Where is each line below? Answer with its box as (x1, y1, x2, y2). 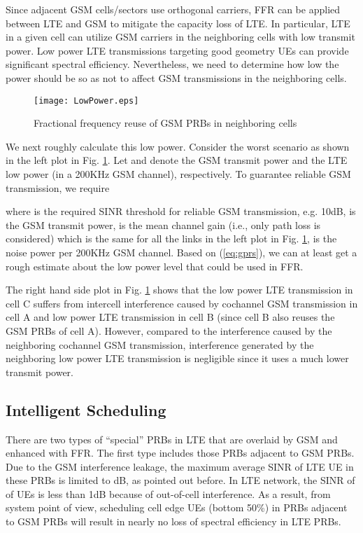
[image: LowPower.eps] (34, 95, 139, 106)
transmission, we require (6, 180, 110, 195)
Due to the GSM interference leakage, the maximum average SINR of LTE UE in (6, 459, 354, 473)
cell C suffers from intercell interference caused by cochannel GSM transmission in (6, 296, 358, 310)
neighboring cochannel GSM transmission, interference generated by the (6, 337, 314, 352)
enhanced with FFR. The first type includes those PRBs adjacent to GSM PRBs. (6, 445, 355, 460)
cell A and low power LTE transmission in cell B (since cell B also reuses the (6, 310, 335, 324)
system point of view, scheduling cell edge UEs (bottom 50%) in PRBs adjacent (6, 500, 348, 515)
